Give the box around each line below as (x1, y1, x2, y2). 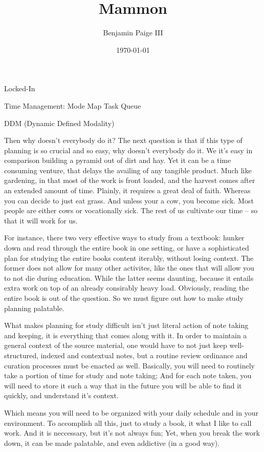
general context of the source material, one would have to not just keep (4, 340, 227, 351)
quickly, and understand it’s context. (4, 390, 119, 401)
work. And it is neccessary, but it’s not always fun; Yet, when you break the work (4, 427, 260, 438)
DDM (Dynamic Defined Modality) (4, 117, 115, 128)
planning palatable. (4, 302, 64, 313)
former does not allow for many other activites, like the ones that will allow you (4, 262, 254, 273)
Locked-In (4, 83, 35, 94)
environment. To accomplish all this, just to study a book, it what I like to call (4, 417, 252, 428)
